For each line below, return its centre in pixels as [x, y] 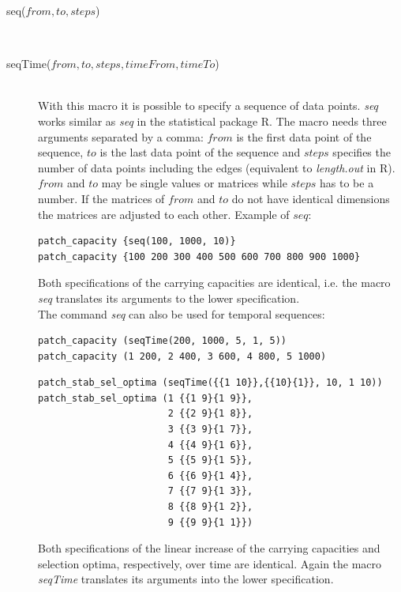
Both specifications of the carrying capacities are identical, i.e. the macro [214, 283]
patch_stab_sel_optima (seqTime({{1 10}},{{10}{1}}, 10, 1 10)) [210, 383]
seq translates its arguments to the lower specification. [169, 298]
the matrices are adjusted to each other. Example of [164, 214]
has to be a [347, 183]
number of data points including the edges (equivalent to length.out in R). [217, 167]
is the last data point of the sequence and [200, 152]
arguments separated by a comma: [121, 136]
